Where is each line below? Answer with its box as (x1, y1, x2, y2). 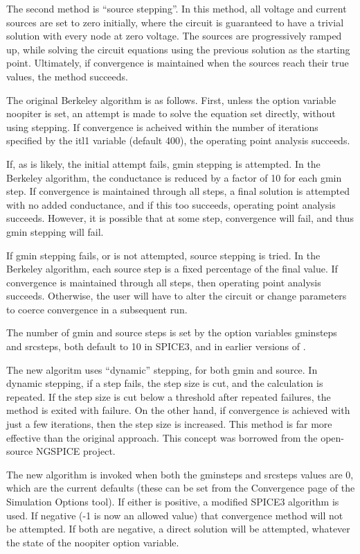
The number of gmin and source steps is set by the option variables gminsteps (6, 325, 337, 340)
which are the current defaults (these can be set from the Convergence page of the (6, 481, 355, 495)
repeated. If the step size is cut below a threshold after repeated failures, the (6, 389, 331, 404)
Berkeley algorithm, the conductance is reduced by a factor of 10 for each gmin (6, 170, 342, 184)
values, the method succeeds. (6, 69, 128, 83)
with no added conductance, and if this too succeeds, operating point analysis (6, 197, 336, 211)
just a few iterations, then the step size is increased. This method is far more (6, 417, 332, 431)
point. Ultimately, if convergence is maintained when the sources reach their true (6, 55, 349, 70)
